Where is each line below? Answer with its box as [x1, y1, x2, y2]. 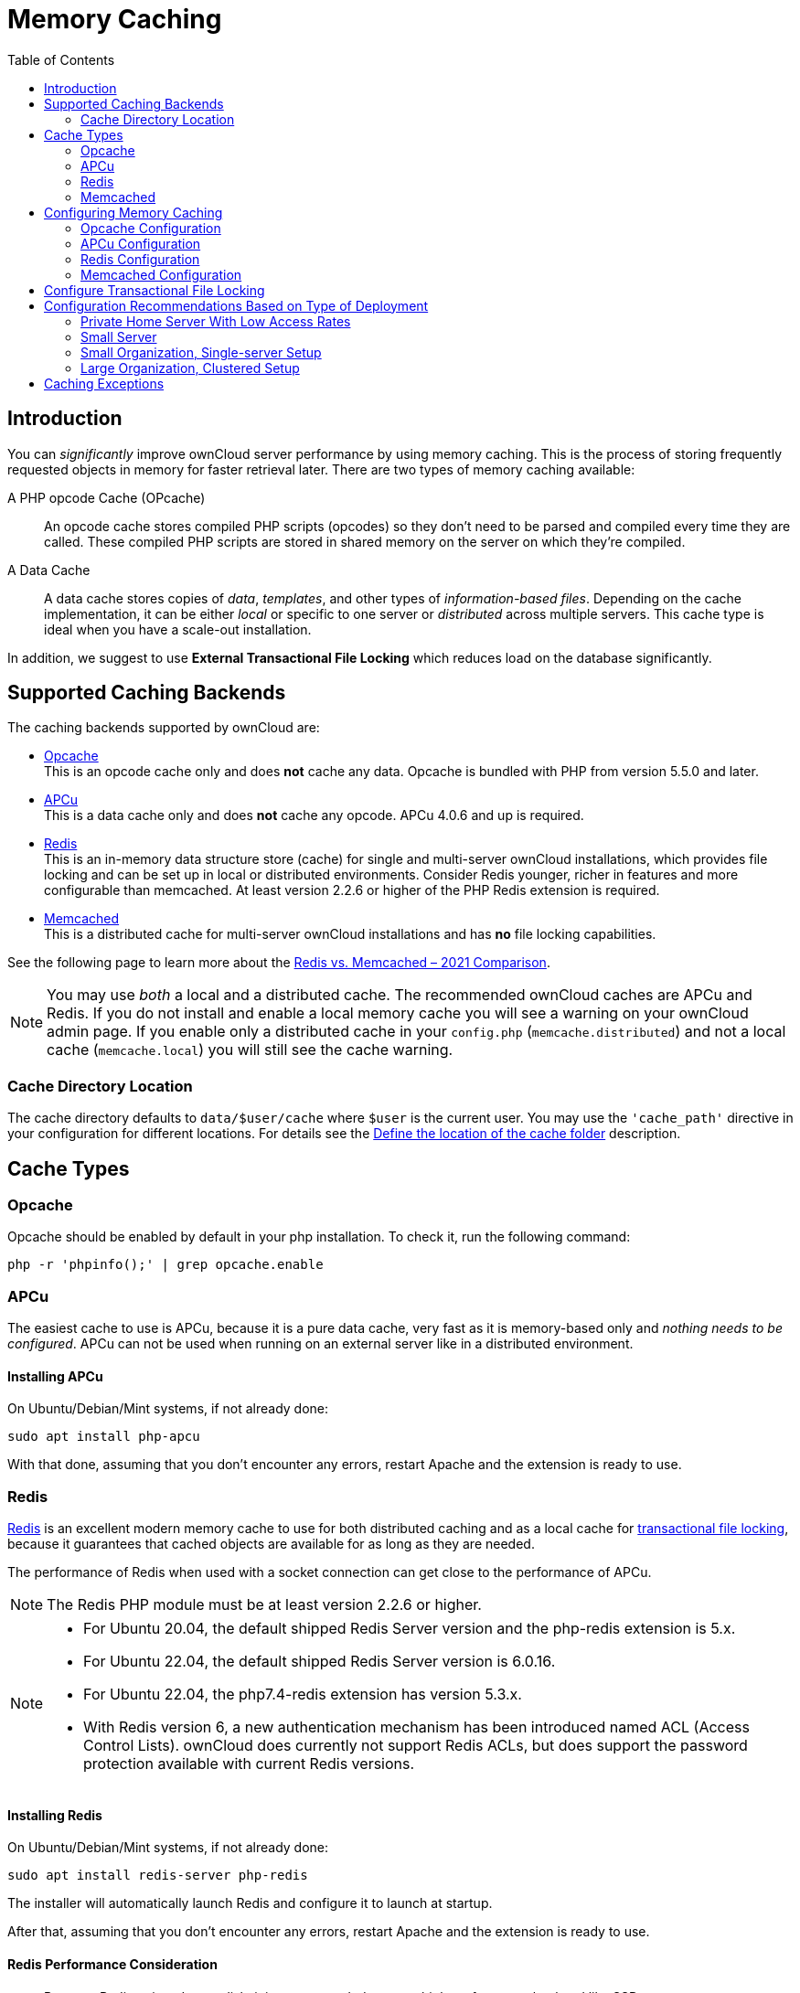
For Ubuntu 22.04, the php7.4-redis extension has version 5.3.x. [83, 1685, 522, 1704]
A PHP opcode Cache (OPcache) [7, 489, 206, 506]
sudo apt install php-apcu [7, 1429, 200, 1444]
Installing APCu [7, 1368, 103, 1384]
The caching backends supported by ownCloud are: [7, 719, 320, 736]
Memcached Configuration [80, 266, 242, 282]
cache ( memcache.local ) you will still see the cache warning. [47, 1040, 453, 1060]
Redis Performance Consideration [7, 1956, 218, 1972]
